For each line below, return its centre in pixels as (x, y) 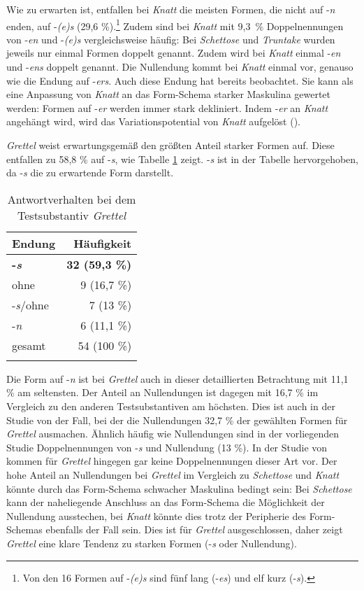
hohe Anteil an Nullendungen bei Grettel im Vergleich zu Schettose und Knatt (173, 474)
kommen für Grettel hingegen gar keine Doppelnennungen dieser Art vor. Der (172, 461)
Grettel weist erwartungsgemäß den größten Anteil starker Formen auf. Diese (170, 145)
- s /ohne (30, 304)
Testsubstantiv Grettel (72, 215)
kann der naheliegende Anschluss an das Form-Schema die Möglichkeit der (166, 502)
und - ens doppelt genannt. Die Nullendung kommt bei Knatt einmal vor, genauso (180, 67)
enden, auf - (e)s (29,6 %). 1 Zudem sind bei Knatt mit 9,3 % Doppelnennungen (175, 24)
